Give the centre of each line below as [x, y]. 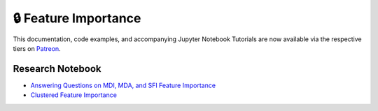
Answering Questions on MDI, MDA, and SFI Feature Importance [123, 85]
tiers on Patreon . [37, 48]
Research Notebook [57, 69]
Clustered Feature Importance [73, 95]
